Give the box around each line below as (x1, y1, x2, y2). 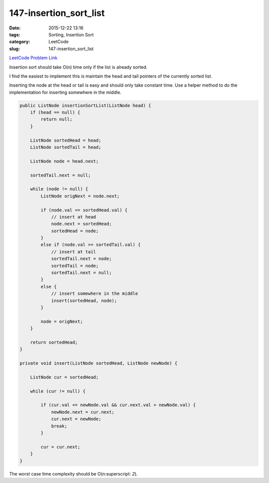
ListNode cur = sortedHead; (30, 374, 99, 380)
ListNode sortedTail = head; (30, 144, 102, 150)
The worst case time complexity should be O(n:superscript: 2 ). (9, 471, 138, 477)
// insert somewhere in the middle (51, 291, 138, 296)
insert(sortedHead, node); (51, 298, 117, 303)
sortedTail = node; (51, 263, 99, 268)
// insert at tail (51, 249, 97, 254)
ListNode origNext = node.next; (40, 193, 120, 199)
